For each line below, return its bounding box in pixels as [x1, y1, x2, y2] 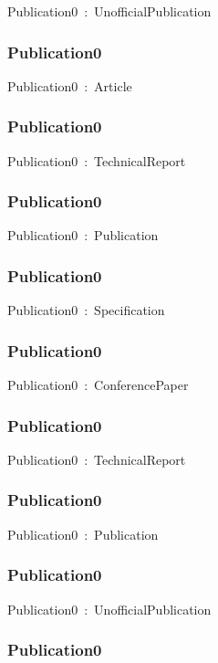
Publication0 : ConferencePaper [7, 375, 189, 395]
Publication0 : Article [7, 76, 132, 95]
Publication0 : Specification [7, 300, 165, 320]
